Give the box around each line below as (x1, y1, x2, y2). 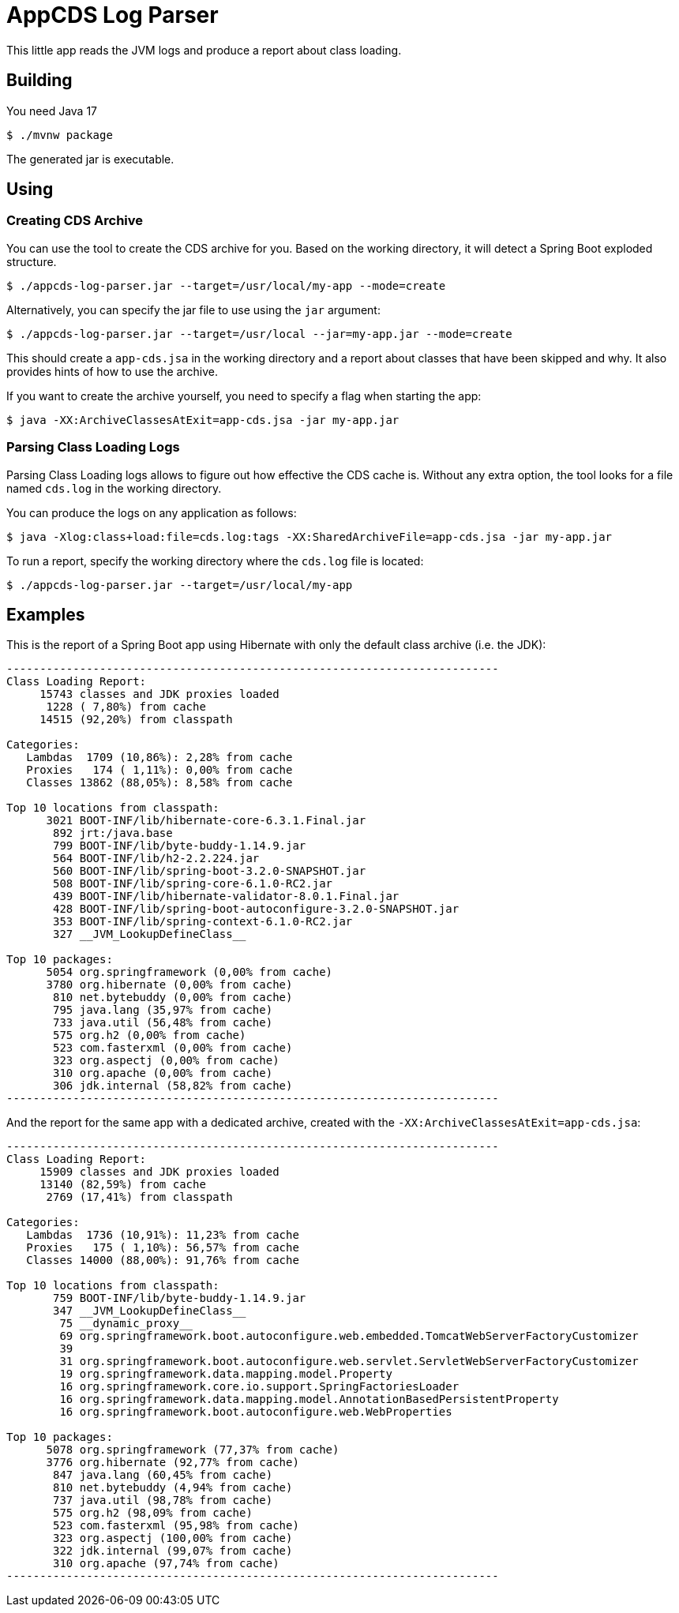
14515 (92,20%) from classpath (39, 713, 233, 726)
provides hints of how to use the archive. (6, 364, 218, 378)
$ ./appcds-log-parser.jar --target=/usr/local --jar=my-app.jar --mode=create (6, 327, 512, 340)
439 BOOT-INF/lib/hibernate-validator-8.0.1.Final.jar (53, 890, 400, 903)
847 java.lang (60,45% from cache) (53, 1469, 273, 1482)
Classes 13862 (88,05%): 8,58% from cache (26, 776, 293, 790)
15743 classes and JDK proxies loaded (39, 688, 279, 701)
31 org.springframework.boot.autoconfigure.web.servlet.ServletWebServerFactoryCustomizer (59, 1355, 639, 1368)
